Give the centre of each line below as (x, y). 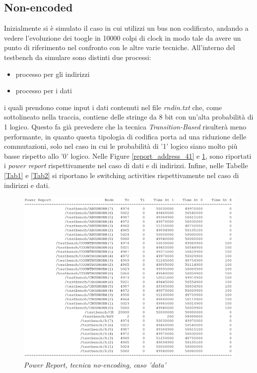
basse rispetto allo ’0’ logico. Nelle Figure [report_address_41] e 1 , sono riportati (128, 155)
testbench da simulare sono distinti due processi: (78, 57)
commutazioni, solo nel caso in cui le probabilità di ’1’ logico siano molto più (121, 146)
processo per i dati (44, 91)
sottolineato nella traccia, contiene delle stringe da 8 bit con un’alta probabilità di (129, 117)
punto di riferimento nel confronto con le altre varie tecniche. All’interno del (120, 47)
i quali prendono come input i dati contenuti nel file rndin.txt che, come (113, 107)
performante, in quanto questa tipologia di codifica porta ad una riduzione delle (125, 136)
